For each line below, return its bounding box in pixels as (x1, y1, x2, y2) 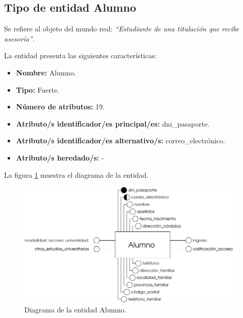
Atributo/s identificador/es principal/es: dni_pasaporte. (16, 118, 210, 129)
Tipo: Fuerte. (16, 84, 60, 95)
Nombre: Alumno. (16, 67, 76, 77)
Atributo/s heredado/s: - (16, 152, 104, 163)
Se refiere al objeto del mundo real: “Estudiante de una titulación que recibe (4, 23, 239, 34)
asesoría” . (4, 33, 35, 44)
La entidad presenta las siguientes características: (4, 50, 157, 61)
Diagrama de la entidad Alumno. (24, 304, 127, 315)
